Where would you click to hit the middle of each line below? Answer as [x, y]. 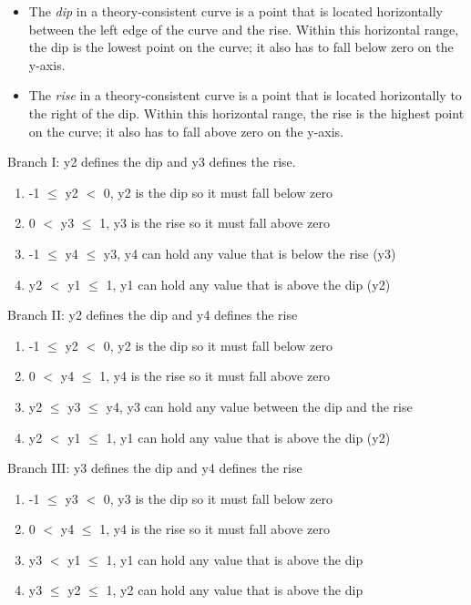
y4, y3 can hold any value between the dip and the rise [259, 406]
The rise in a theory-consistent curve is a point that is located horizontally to [245, 95]
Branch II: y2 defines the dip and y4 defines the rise [153, 315]
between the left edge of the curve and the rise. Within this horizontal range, [244, 29]
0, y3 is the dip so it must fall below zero [218, 498]
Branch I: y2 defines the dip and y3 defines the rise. [152, 162]
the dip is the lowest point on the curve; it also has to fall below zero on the [241, 47]
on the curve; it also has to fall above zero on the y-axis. [186, 131]
